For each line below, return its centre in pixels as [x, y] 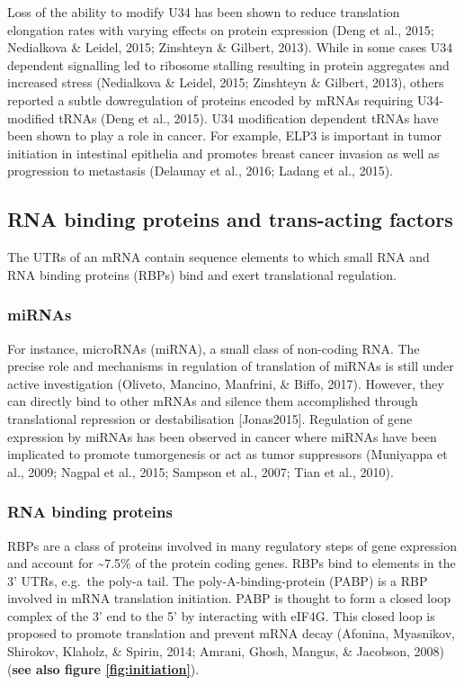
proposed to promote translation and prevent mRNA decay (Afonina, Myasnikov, [232, 633]
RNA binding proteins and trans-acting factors [230, 219]
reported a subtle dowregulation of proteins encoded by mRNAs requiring [210, 99]
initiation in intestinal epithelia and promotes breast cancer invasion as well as [223, 153]
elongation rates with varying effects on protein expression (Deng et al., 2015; [221, 29]
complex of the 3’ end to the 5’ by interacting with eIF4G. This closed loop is [221, 615]
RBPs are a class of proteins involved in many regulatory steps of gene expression [232, 545]
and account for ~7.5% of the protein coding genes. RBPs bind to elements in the [232, 563]
